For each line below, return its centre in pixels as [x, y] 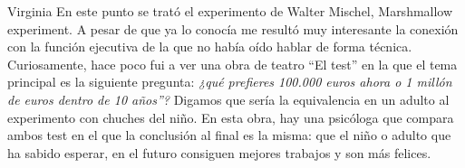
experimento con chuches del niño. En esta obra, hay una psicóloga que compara [231, 117]
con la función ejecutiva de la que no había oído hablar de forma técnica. [210, 47]
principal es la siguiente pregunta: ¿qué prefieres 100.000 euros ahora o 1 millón [230, 82]
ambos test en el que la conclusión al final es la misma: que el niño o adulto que [229, 135]
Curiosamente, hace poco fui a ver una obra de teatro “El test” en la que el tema [232, 64]
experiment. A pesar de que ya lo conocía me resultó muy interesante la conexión [233, 28]
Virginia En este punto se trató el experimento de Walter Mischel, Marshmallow [230, 11]
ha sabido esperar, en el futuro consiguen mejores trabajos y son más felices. [219, 152]
